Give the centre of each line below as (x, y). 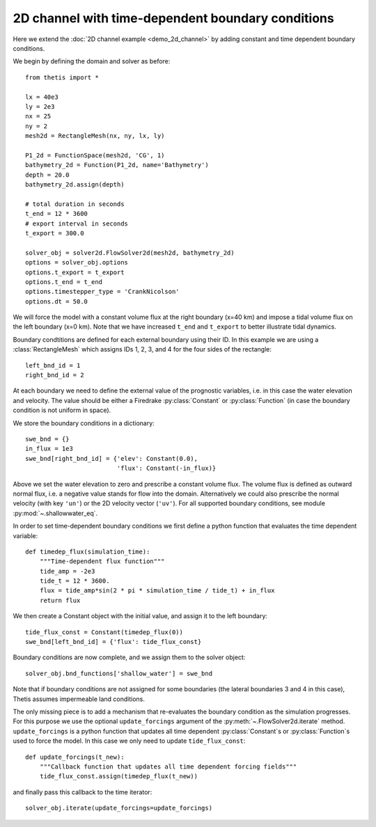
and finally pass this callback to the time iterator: (83, 792)
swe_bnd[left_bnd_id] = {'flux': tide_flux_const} (113, 642)
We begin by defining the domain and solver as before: (92, 61)
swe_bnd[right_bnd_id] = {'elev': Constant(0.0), (112, 458)
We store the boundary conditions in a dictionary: (84, 423)
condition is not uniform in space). (62, 410)
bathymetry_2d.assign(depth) (75, 185)
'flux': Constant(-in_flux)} (166, 468)
